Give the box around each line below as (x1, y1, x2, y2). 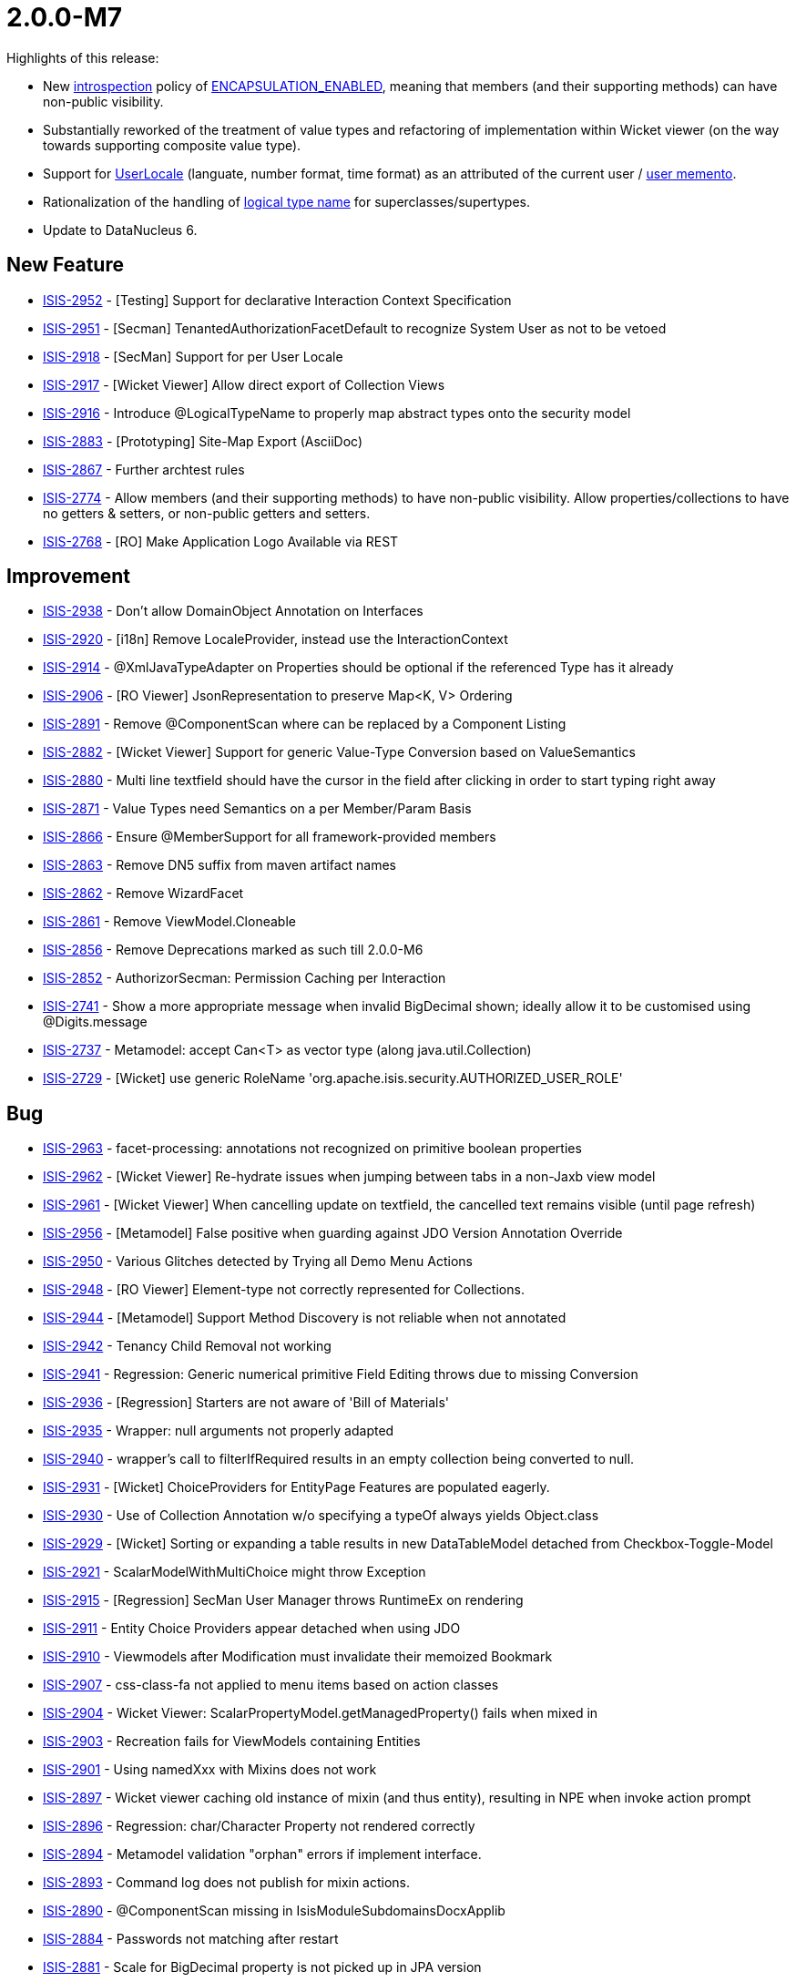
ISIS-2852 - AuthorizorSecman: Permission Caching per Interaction (43, 970, 446, 986)
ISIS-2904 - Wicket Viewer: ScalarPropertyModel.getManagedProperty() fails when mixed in (43, 1705, 598, 1721)
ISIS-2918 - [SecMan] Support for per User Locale (43, 348, 343, 364)
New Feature (6, 253, 124, 277)
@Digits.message (43, 1014, 148, 1030)
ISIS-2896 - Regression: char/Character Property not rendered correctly (43, 1818, 475, 1834)
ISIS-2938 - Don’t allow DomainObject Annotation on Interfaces (43, 603, 424, 619)
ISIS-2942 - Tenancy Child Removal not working (43, 1338, 332, 1354)
